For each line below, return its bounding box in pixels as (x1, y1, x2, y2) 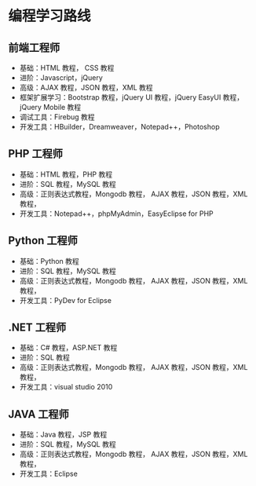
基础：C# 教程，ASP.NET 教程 (19, 343, 118, 353)
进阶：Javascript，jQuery (19, 73, 104, 82)
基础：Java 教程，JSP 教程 (19, 429, 108, 440)
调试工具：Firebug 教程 (19, 112, 96, 122)
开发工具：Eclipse (19, 469, 79, 479)
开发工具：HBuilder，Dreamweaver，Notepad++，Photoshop (19, 122, 220, 131)
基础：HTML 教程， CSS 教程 (19, 64, 115, 72)
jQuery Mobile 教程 (19, 103, 82, 111)
